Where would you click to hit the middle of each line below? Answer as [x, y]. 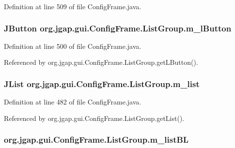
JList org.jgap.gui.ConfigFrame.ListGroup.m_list [102, 83]
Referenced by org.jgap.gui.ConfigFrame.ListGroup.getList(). [94, 118]
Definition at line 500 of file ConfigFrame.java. [73, 46]
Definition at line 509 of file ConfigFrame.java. [73, 6]
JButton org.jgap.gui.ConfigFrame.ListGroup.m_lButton [118, 28]
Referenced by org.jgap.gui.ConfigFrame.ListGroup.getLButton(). [101, 62]
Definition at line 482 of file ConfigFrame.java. [73, 102]
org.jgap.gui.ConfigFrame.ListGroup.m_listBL [96, 140]
